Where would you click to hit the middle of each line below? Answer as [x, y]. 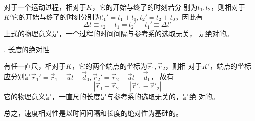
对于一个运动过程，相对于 [45, 7]
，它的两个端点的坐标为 [109, 66]
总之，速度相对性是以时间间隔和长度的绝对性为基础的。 [93, 112]
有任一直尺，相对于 [35, 66]
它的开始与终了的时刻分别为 [57, 16]
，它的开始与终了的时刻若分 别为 [145, 7]
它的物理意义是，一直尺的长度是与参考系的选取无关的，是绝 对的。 [112, 96]
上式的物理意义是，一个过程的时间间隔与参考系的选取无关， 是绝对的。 [118, 33]
